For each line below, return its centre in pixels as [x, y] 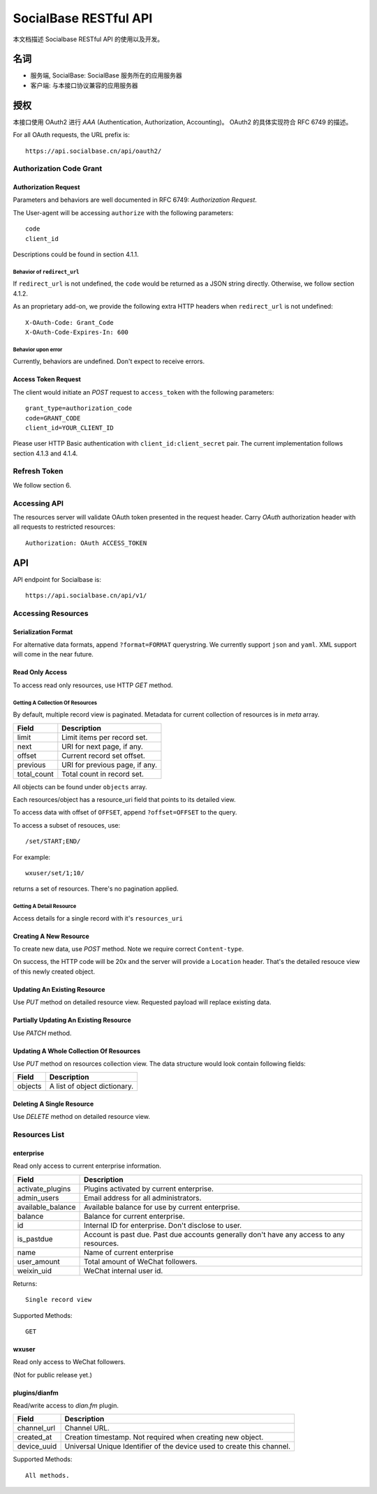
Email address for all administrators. [143, 1198]
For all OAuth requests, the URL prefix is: [72, 135]
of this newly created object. [54, 972]
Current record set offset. [104, 756]
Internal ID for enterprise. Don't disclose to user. [163, 1225]
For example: [32, 857]
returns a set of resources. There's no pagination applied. [96, 889]
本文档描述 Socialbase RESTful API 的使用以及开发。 [88, 39]
